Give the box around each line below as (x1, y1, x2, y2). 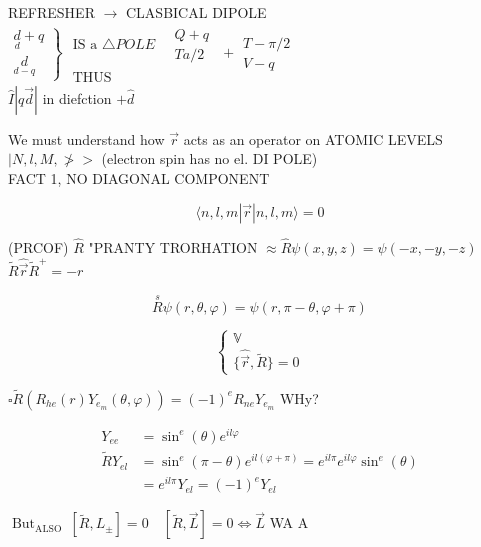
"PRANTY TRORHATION (88, 236, 258, 257)
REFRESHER (8, 2, 95, 22)
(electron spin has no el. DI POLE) (101, 148, 318, 169)
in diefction (42, 87, 112, 108)
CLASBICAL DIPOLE (126, 2, 267, 22)
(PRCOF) (8, 236, 69, 257)
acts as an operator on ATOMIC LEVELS (183, 128, 443, 149)
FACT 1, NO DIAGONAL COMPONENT (8, 167, 270, 188)
